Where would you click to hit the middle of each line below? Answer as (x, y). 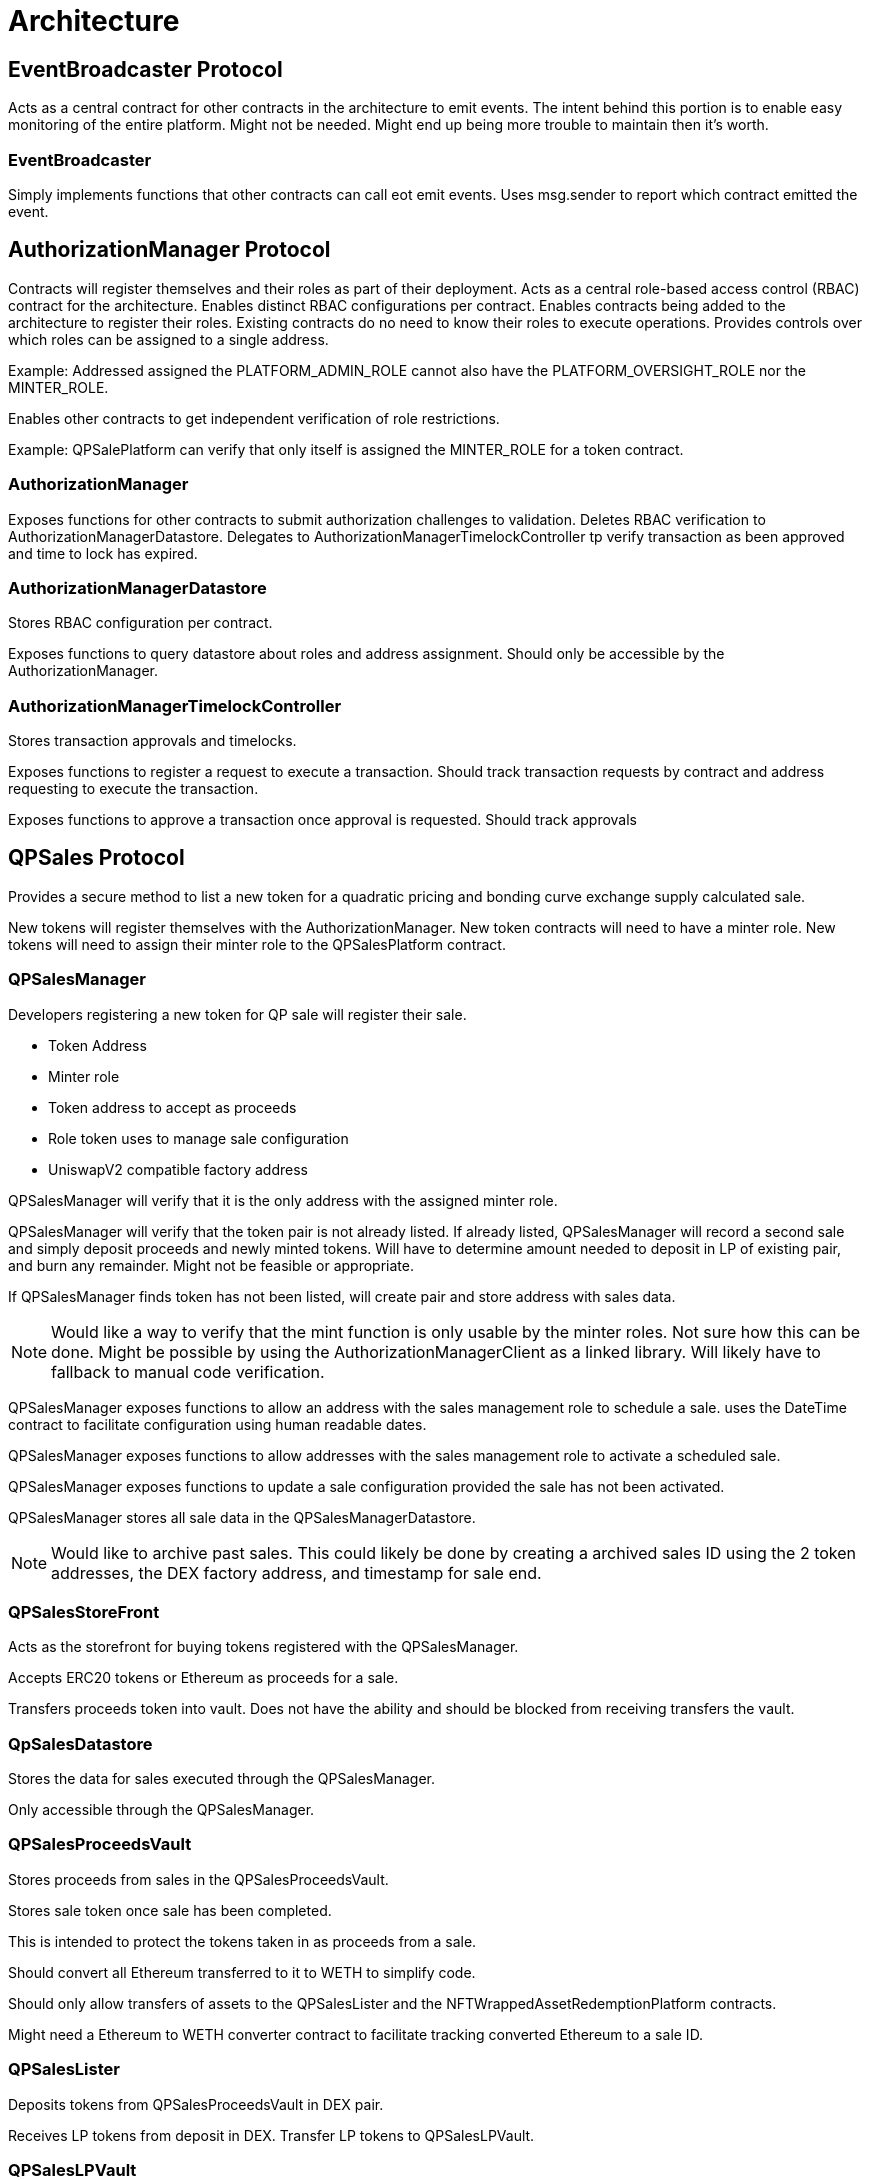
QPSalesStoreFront (84, 1611)
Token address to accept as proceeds (172, 1107)
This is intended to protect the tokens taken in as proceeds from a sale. (242, 1941)
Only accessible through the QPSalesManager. (161, 1810)
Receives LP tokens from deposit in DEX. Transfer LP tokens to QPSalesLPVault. (271, 2135)
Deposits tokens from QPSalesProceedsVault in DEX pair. (196, 2104)
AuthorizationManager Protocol (169, 250)
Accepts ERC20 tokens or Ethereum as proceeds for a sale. (203, 1678)
